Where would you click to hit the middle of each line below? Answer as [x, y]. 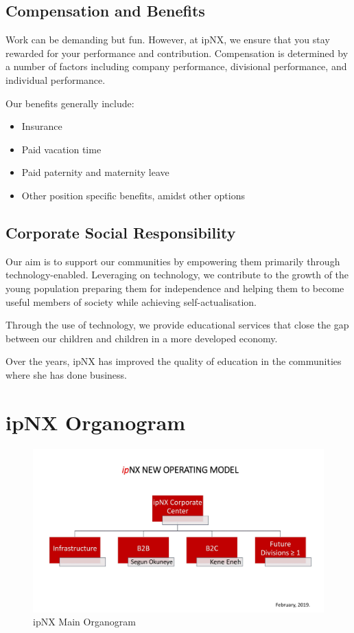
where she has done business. [66, 374]
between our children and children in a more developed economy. [142, 338]
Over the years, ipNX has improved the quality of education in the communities [174, 361]
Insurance [42, 126]
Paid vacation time [61, 149]
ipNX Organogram [96, 422]
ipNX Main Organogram [84, 622]
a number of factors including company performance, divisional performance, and [176, 66]
